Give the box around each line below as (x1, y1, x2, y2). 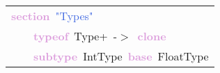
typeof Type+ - (33, 28, 118, 44)
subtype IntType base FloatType (33, 48, 209, 64)
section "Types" (11, 8, 93, 24)
